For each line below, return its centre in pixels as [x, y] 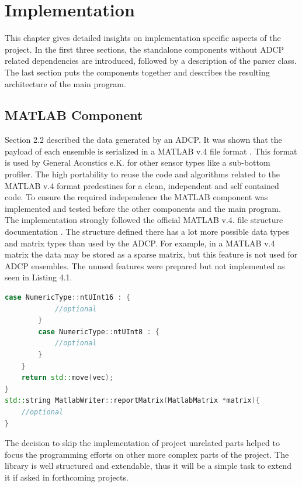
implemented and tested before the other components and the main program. [143, 208]
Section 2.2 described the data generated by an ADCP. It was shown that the [143, 140]
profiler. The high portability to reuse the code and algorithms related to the [142, 174]
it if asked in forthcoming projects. [67, 477]
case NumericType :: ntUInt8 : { [99, 332]
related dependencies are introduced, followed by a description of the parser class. [151, 61]
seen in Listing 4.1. [39, 277]
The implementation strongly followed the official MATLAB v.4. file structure [144, 220]
